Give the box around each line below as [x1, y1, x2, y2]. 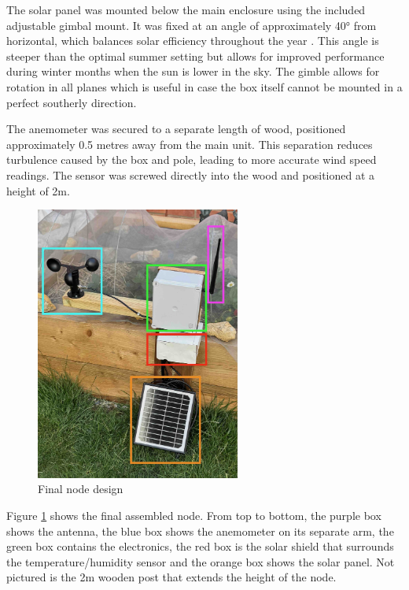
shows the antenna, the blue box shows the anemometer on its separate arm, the [6, 522, 394, 539]
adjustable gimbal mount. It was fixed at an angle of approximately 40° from [6, 17, 377, 33]
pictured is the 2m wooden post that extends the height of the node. [6, 569, 337, 585]
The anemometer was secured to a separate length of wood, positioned [6, 121, 346, 137]
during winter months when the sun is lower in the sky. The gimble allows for [6, 63, 380, 80]
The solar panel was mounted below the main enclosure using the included [6, 2, 366, 17]
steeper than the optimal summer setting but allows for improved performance [6, 47, 385, 64]
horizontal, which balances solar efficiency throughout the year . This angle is [6, 32, 379, 49]
